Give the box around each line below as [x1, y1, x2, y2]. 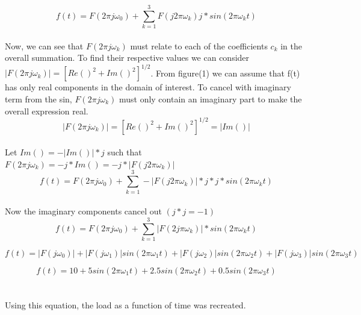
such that [107, 146, 142, 158]
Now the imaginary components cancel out [5, 205, 162, 217]
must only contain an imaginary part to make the [119, 93, 302, 105]
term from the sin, [5, 93, 72, 105]
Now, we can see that [5, 39, 84, 52]
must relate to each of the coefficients [130, 39, 268, 52]
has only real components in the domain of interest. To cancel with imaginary [5, 81, 291, 93]
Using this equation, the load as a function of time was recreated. [5, 299, 246, 311]
